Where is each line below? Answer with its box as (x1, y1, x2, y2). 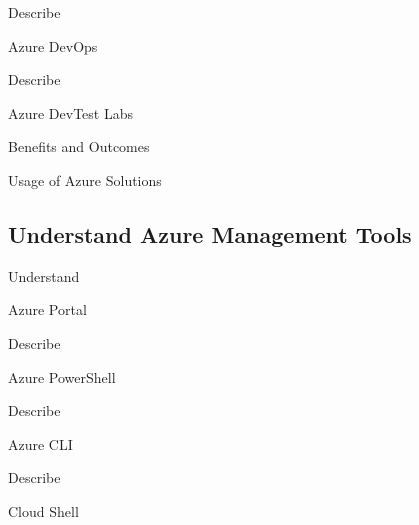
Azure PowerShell (8, 366, 116, 387)
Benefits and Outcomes (8, 136, 150, 157)
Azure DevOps (8, 35, 98, 56)
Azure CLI (8, 433, 73, 454)
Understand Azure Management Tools (8, 218, 412, 249)
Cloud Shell (8, 500, 79, 521)
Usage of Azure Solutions (8, 169, 162, 190)
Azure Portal (8, 299, 87, 320)
